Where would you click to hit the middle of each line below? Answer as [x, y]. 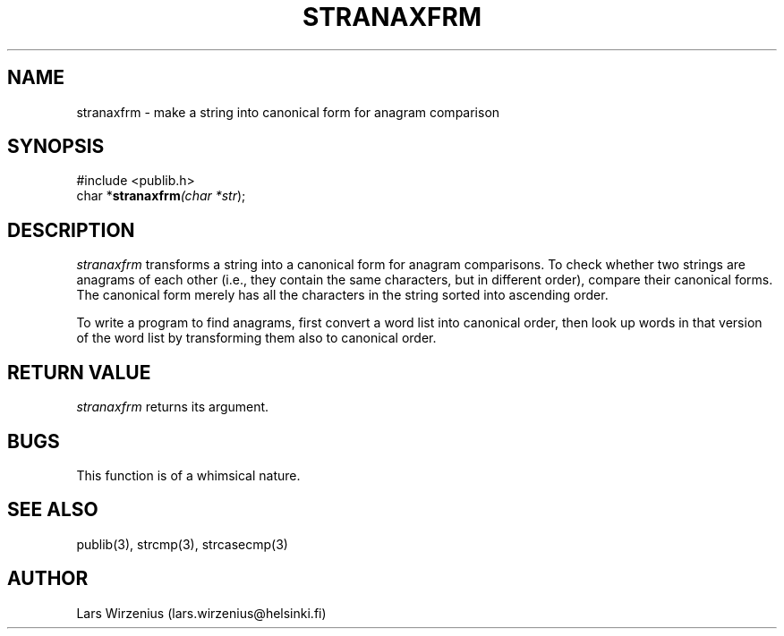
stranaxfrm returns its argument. [173, 407]
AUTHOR [48, 579]
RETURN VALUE [79, 372]
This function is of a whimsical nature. [188, 475]
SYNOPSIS [56, 147]
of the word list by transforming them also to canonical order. [256, 338]
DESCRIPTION [71, 230]
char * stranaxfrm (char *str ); [161, 196]
